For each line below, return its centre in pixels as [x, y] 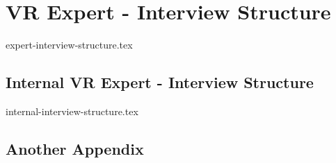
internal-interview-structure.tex [72, 111]
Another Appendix [75, 148]
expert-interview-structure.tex [69, 45]
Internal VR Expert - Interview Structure [160, 82]
